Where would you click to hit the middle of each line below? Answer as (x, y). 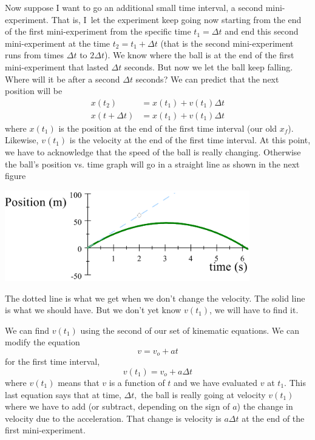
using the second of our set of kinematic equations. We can (190, 330)
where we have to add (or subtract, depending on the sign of (117, 406)
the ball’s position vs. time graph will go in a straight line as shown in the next (152, 164)
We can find (27, 330)
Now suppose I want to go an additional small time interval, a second (134, 7)
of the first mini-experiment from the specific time (98, 31)
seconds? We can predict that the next (207, 79)
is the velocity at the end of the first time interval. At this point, (190, 140)
